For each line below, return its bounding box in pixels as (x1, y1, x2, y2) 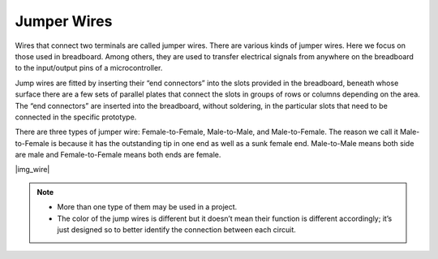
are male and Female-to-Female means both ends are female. (15, 150, 221, 160)
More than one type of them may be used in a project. (57, 202, 238, 212)
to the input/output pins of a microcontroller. (15, 63, 163, 73)
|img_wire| (15, 165, 50, 175)
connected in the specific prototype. (15, 112, 137, 122)
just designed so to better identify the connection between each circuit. (57, 225, 296, 235)
